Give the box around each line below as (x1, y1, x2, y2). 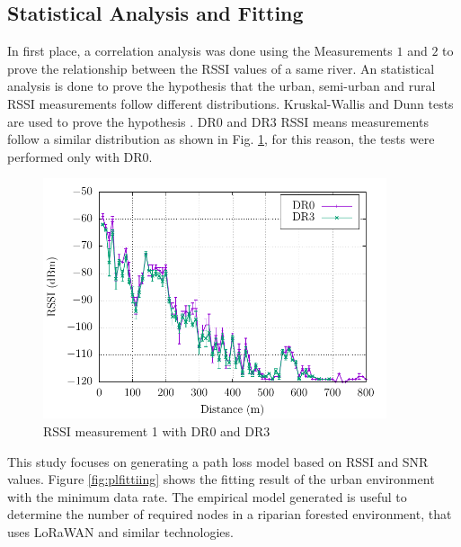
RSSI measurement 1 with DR (43, 422, 210, 441)
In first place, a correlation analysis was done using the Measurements (7, 41, 393, 60)
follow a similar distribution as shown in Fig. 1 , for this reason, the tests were (7, 130, 435, 148)
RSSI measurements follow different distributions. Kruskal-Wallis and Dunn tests (7, 94, 454, 112)
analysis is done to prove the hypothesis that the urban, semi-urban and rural (7, 76, 436, 95)
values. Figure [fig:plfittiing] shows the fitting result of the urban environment (7, 470, 435, 489)
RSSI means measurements (280, 112, 429, 130)
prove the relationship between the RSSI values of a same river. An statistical (7, 58, 435, 77)
